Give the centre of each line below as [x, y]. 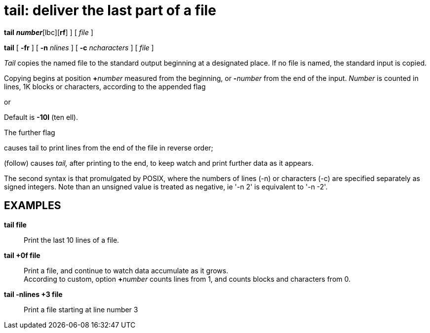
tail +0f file [22, 255]
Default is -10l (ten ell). [41, 117]
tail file [15, 224]
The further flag [30, 132]
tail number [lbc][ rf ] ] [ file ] [49, 32]
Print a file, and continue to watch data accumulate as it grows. [126, 270]
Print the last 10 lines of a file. [72, 240]
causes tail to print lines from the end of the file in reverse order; [109, 148]
